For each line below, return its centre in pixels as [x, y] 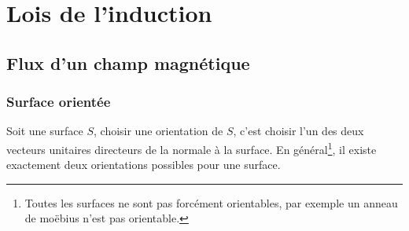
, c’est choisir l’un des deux [298, 131]
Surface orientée [59, 102]
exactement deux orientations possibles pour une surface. [144, 165]
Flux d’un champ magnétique [128, 62]
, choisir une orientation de [158, 131]
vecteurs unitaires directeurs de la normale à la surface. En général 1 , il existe [192, 148]
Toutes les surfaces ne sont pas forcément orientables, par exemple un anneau [211, 202]
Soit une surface [45, 131]
